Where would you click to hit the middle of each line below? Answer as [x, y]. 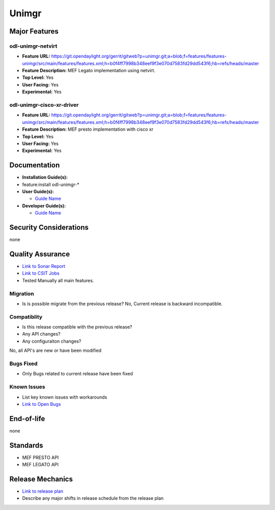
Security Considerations [49, 228]
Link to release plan [43, 491]
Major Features [34, 31]
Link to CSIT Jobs [41, 273]
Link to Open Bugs [42, 404]
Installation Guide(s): [45, 177]
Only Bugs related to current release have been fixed [78, 374]
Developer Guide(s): [44, 205]
